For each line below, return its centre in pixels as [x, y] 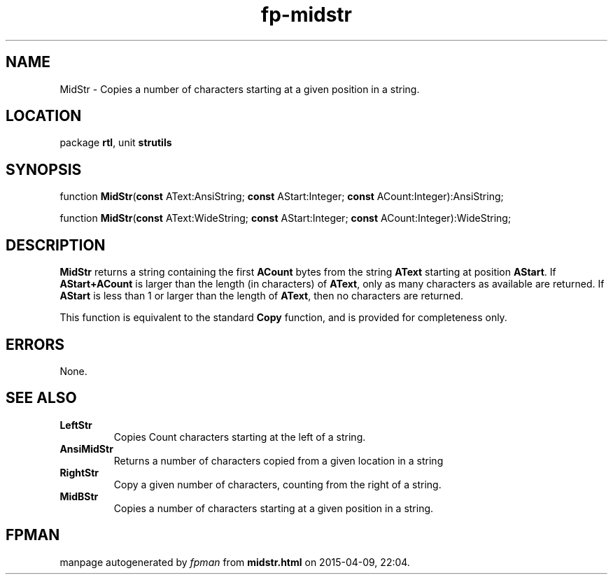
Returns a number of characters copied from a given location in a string [279, 460]
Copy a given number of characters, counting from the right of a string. [277, 484]
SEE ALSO [41, 398]
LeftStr [76, 425]
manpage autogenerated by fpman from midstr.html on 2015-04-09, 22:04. [235, 562]
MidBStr [79, 496]
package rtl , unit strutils [116, 143]
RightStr [79, 472]
